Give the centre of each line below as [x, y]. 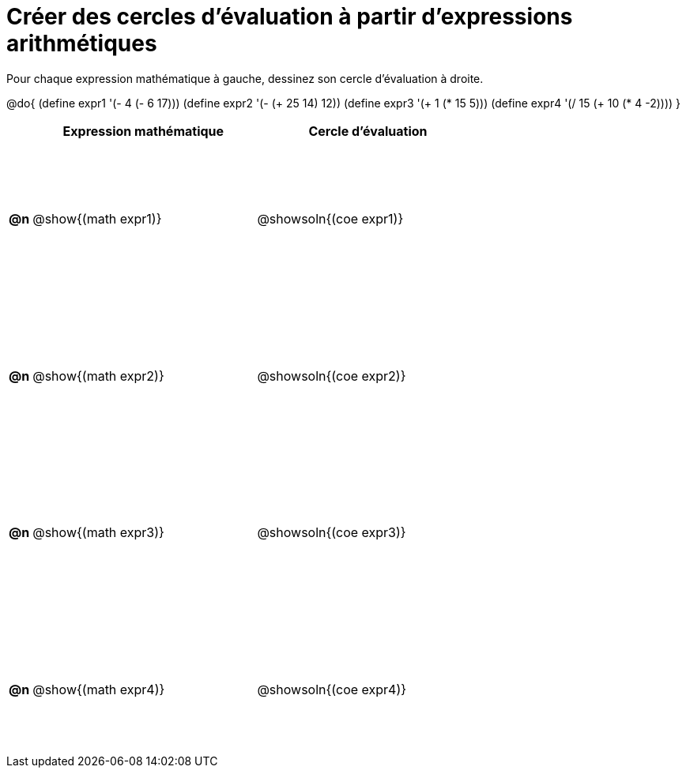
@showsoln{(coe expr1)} [330, 219]
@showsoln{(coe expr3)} [332, 533]
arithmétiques [82, 43]
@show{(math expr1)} [97, 219]
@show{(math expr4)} [99, 690]
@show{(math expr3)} [98, 533]
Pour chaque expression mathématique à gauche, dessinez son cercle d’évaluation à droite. [245, 78]
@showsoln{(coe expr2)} [332, 376]
